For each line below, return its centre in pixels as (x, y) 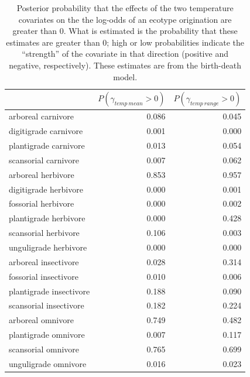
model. (125, 76)
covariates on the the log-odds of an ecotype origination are (125, 19)
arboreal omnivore (41, 320)
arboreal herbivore (42, 174)
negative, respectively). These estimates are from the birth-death (125, 65)
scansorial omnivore (44, 349)
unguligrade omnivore (48, 363)
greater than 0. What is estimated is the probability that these (125, 31)
